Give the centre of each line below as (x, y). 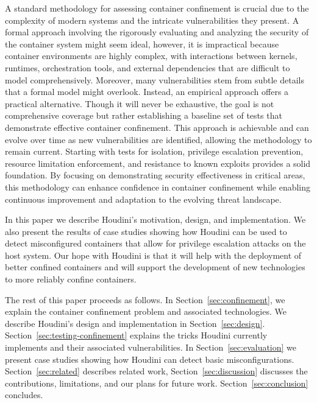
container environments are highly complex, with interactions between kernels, (151, 56)
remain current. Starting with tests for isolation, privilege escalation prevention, (154, 151)
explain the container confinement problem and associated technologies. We (146, 311)
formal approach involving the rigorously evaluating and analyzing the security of (157, 32)
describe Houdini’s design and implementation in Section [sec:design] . (135, 323)
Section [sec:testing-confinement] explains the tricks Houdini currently (136, 335)
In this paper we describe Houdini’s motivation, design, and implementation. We (155, 219)
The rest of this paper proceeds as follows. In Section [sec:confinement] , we (145, 299)
